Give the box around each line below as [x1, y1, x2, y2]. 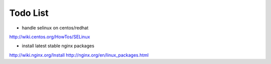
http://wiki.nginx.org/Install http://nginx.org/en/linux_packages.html [9, 52, 149, 58]
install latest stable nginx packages [22, 43, 95, 49]
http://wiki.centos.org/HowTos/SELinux [9, 34, 90, 40]
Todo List [9, 7, 49, 18]
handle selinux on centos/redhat [22, 25, 89, 31]
